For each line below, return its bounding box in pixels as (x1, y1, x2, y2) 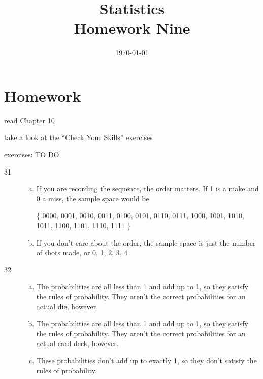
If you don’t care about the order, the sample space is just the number (36, 237, 256, 248)
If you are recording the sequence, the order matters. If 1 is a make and (36, 183, 259, 194)
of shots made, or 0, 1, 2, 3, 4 (36, 247, 128, 258)
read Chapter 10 (4, 115, 55, 125)
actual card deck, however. (36, 338, 119, 349)
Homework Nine (74, 18, 190, 39)
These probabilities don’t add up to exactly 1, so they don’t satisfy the (36, 355, 257, 365)
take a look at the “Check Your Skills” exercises (4, 132, 153, 143)
